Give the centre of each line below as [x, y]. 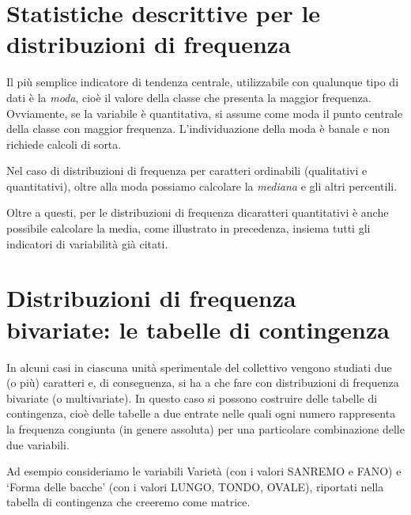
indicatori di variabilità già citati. [87, 243]
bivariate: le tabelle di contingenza [198, 329]
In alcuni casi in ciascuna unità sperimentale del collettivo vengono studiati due [199, 367]
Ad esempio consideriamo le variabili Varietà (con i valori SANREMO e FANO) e [204, 471]
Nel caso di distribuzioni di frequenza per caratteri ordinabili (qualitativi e [187, 170]
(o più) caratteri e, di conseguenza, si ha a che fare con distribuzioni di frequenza [203, 382]
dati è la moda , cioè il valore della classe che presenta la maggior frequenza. [189, 97]
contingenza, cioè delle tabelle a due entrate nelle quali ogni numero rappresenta [201, 413]
